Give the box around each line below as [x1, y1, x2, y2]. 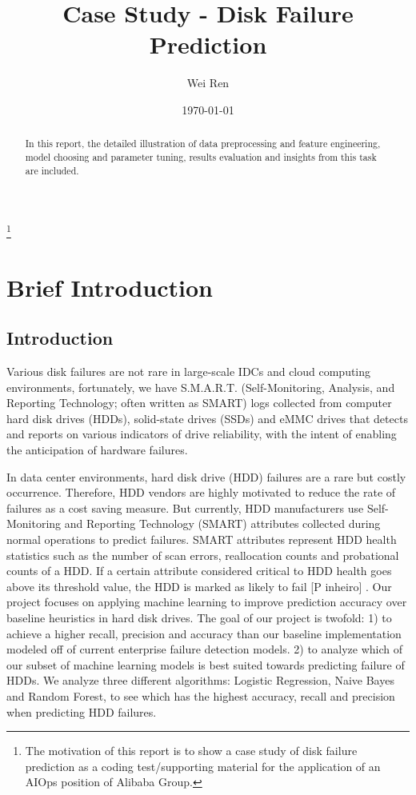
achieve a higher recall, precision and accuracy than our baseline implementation [6, 625, 402, 641]
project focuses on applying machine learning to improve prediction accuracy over [6, 593, 407, 610]
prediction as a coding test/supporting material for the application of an [25, 757, 381, 774]
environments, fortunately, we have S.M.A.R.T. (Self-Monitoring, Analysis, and [6, 378, 395, 395]
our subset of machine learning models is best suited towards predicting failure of [6, 656, 405, 673]
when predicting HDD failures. [6, 703, 157, 720]
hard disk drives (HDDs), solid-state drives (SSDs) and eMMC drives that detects [6, 409, 408, 426]
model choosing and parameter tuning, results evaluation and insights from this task [25, 150, 377, 163]
